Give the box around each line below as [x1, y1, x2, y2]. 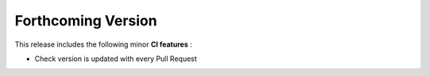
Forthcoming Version [14, 12, 158, 29]
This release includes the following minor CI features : [14, 40, 192, 49]
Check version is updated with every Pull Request [34, 54, 198, 63]
